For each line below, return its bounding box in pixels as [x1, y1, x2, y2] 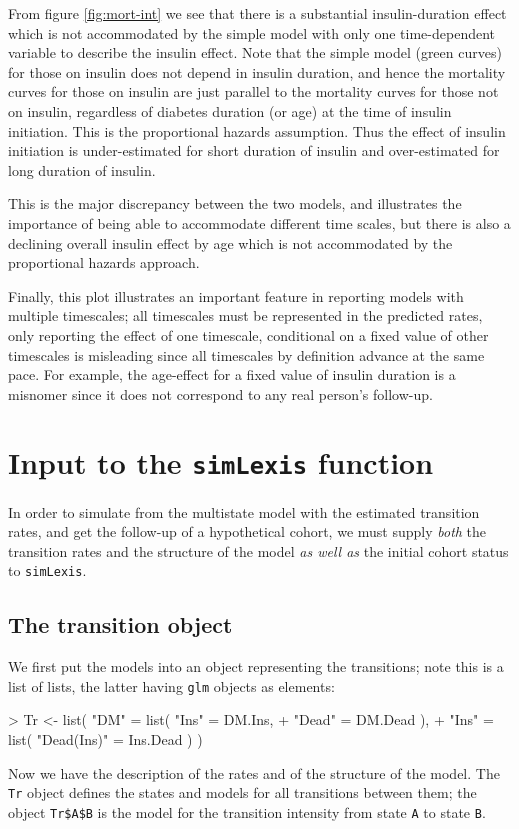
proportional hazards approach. [8, 252, 200, 273]
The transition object [8, 609, 233, 640]
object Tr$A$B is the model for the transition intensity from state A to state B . [8, 801, 486, 822]
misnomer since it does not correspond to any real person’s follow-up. [8, 383, 433, 404]
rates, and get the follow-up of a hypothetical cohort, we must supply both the [8, 521, 487, 542]
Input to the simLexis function [8, 442, 434, 483]
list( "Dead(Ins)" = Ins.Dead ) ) [8, 729, 203, 750]
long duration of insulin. [8, 159, 156, 180]
